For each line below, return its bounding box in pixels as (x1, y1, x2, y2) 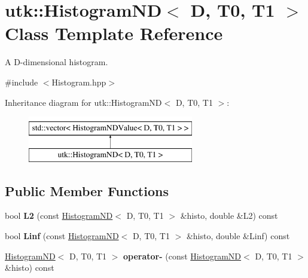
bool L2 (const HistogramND (5, 209, 113, 222)
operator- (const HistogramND (123, 249, 242, 262)
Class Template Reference (5, 21, 223, 45)
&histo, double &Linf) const (186, 230, 290, 242)
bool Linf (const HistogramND (5, 230, 119, 242)
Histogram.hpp (51, 75, 106, 88)
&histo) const (5, 261, 54, 274)
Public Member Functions (5, 181, 169, 200)
